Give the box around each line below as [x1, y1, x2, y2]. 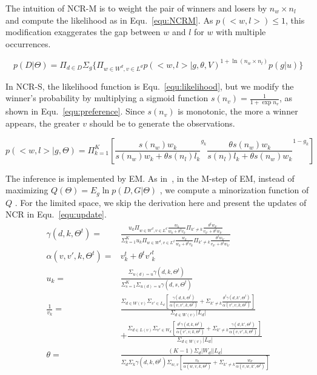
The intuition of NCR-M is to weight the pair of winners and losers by [5, 2, 267, 14]
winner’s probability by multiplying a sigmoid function [5, 91, 209, 104]
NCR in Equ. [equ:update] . [5, 208, 107, 221]
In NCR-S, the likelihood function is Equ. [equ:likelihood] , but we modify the [5, 79, 294, 92]
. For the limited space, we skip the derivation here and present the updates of [15, 196, 307, 208]
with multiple [216, 25, 266, 38]
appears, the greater [5, 116, 80, 129]
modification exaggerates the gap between [5, 25, 161, 38]
